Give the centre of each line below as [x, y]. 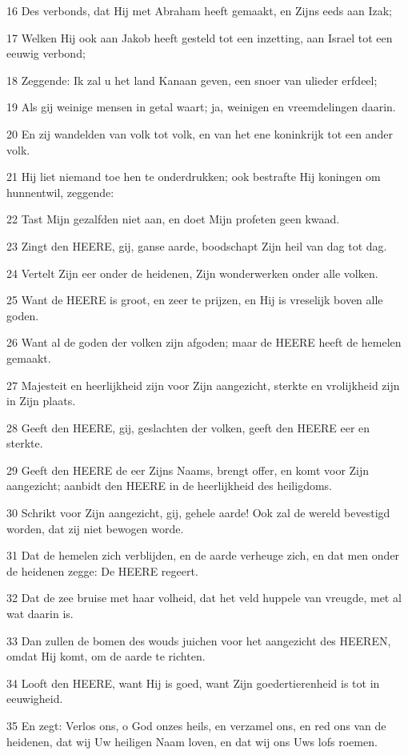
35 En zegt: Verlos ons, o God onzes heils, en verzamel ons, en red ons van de [196, 725]
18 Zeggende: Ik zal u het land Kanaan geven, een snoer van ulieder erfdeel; [192, 80]
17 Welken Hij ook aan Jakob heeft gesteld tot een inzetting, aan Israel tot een [200, 37]
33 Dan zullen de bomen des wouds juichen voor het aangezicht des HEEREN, [199, 640]
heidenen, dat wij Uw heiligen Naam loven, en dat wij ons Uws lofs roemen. [192, 741]
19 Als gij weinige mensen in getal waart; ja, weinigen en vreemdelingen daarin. [201, 107]
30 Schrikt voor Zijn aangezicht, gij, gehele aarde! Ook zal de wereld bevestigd [198, 513]
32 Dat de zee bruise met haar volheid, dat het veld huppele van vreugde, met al [204, 598]
